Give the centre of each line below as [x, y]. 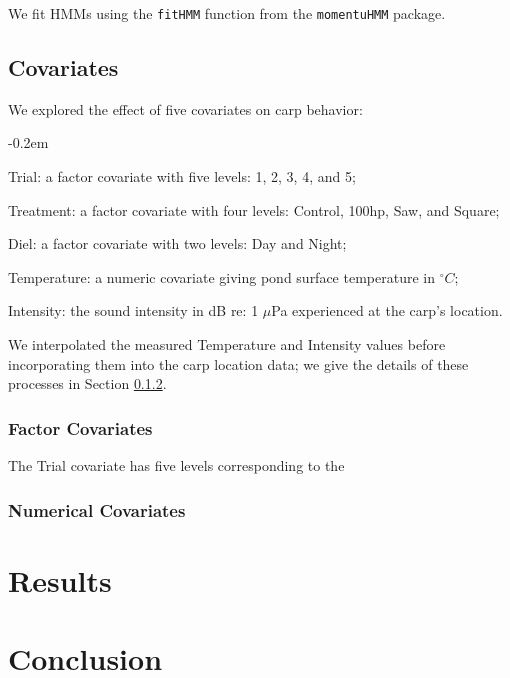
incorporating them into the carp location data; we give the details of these [238, 363]
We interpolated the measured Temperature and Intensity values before [227, 344]
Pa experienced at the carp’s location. [387, 310]
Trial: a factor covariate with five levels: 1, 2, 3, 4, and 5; [182, 176]
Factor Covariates [80, 427]
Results [60, 579]
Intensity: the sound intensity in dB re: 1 [133, 310]
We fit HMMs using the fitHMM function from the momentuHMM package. [227, 13]
